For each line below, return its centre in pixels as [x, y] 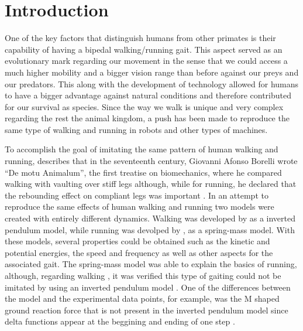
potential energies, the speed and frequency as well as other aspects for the [139, 252]
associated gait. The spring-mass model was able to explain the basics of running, [151, 264]
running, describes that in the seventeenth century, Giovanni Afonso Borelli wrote [151, 161]
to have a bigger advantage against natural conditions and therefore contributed [148, 95]
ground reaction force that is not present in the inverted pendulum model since [147, 310]
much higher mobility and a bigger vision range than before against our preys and [152, 72]
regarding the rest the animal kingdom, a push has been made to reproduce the [147, 118]
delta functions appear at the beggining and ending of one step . [120, 321]
